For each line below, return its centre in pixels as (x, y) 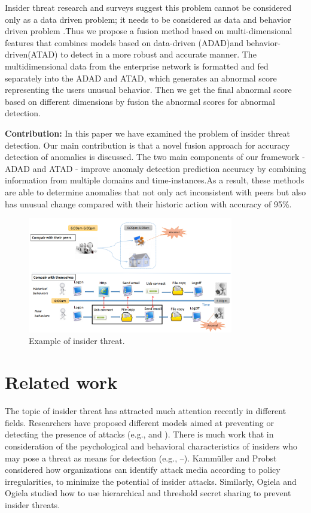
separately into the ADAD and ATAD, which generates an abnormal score (141, 78)
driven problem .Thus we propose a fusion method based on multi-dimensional (149, 31)
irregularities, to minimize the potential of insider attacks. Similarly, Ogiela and (151, 481)
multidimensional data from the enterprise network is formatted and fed (137, 66)
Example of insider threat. (77, 341)
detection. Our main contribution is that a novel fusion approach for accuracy (147, 145)
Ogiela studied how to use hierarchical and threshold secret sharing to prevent (148, 493)
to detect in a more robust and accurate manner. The (158, 54)
